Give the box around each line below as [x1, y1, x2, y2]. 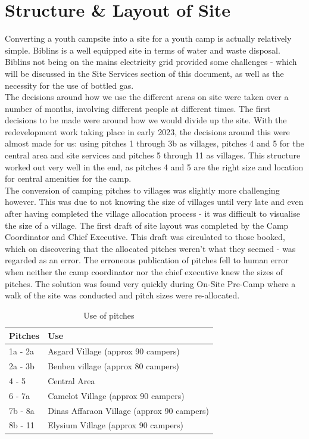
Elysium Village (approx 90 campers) [48, 419, 184, 431]
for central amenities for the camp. [5, 172, 132, 185]
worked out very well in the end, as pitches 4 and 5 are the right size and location [5, 160, 304, 173]
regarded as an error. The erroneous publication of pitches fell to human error [5, 254, 289, 266]
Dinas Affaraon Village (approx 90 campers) [48, 404, 209, 416]
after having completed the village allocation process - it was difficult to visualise [5, 207, 300, 220]
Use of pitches [83, 309, 135, 321]
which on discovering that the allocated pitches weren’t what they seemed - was [5, 242, 296, 254]
